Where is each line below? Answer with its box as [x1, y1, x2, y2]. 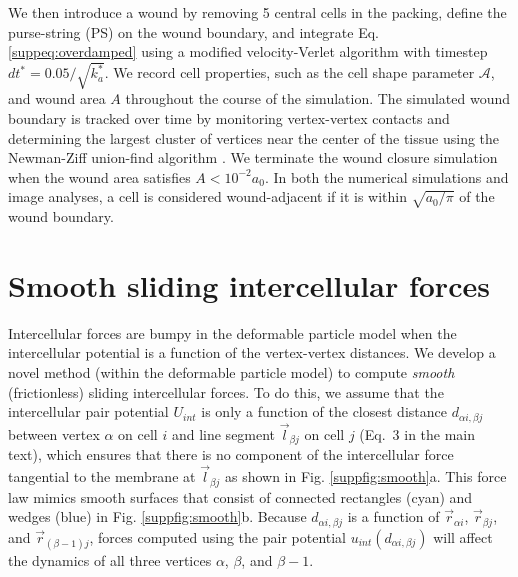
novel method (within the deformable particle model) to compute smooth [8, 361, 455, 382]
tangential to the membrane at [8, 466, 196, 487]
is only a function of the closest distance [201, 401, 447, 422]
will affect [433, 526, 493, 547]
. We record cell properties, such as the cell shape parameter [104, 62, 475, 83]
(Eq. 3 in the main [359, 423, 476, 444]
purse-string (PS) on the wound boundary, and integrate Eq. [8, 21, 379, 42]
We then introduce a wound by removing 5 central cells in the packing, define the [8, 2, 507, 22]
